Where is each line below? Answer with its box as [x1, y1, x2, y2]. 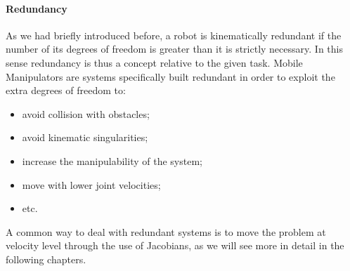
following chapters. [6, 251, 86, 266]
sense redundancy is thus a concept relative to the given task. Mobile [6, 55, 303, 70]
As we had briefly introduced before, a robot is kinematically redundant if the [6, 27, 342, 42]
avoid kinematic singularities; [22, 130, 148, 145]
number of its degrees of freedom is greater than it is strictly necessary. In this [6, 41, 343, 56]
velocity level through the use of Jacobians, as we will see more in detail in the [6, 238, 344, 253]
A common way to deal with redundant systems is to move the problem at [6, 224, 326, 239]
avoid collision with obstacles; [22, 106, 150, 121]
